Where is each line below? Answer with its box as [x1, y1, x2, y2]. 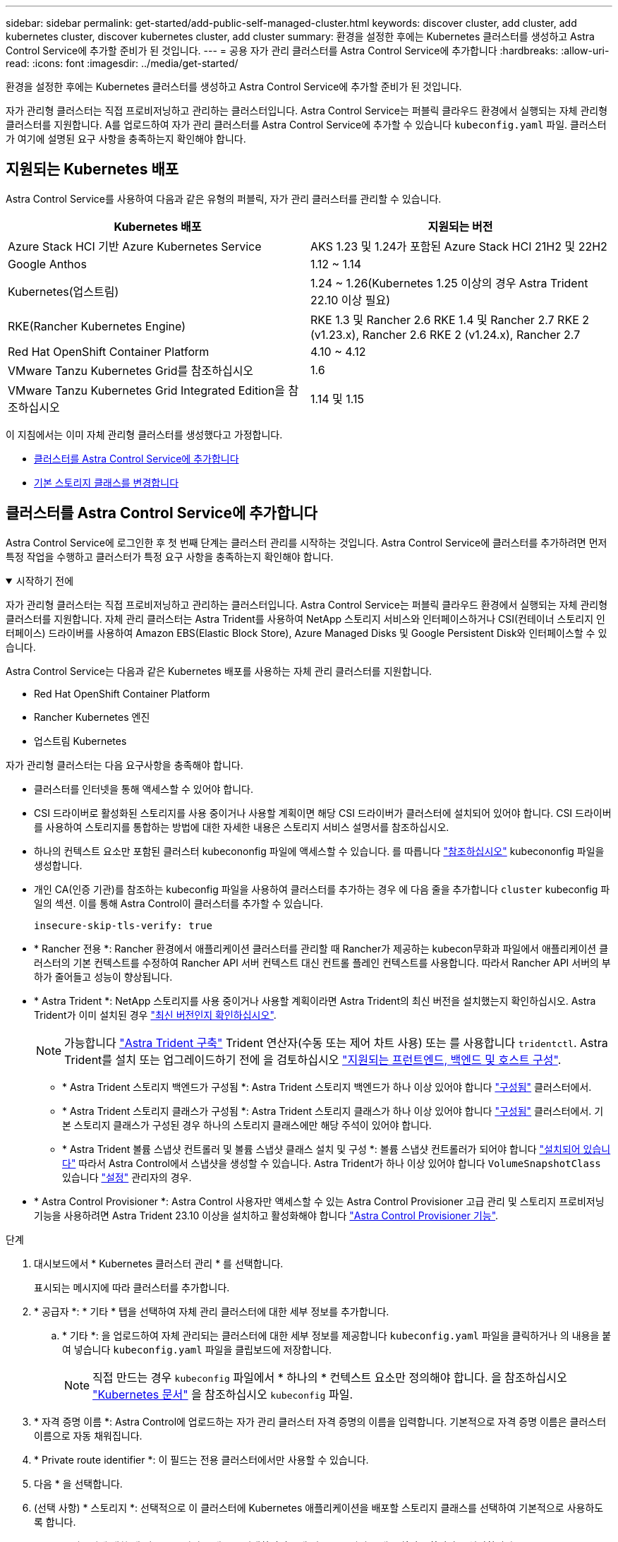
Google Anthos [8, 256, 87, 271]
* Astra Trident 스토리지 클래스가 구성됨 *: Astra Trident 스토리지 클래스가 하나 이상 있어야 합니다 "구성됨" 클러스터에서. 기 [62, 1104, 604, 1117]
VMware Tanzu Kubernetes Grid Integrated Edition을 [8, 383, 285, 398]
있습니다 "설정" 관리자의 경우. [62, 1171, 192, 1183]
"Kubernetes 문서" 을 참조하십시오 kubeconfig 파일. [92, 1387, 353, 1401]
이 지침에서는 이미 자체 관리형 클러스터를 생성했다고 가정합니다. [6, 428, 283, 441]
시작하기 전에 [16, 574, 74, 587]
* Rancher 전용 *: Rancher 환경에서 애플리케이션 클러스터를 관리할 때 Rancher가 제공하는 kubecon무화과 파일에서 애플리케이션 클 [34, 942, 609, 955]
